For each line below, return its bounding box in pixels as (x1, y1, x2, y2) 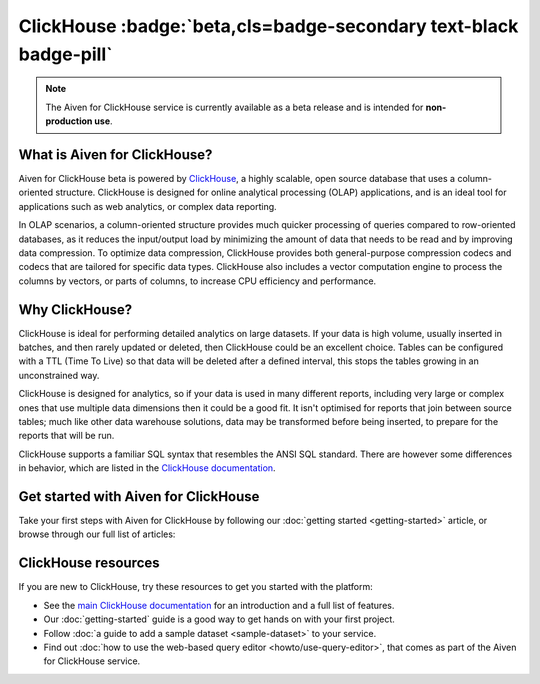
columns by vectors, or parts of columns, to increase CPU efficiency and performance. (18, 275, 377, 287)
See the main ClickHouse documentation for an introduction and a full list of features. (43, 599, 395, 611)
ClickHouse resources (18, 555, 160, 572)
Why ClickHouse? (18, 301, 133, 318)
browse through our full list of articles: (18, 528, 176, 540)
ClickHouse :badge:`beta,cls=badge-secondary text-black (18, 15, 519, 37)
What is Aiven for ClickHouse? (18, 146, 213, 163)
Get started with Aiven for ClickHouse (18, 488, 260, 505)
